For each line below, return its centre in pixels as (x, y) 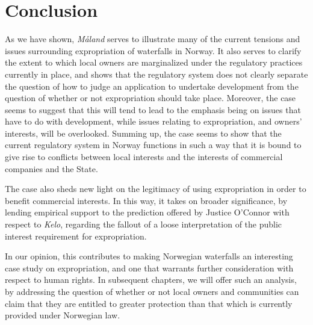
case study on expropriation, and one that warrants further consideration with (149, 268)
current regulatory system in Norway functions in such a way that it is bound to (153, 145)
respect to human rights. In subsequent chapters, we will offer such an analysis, (151, 280)
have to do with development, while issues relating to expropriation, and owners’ (153, 121)
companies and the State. (51, 168)
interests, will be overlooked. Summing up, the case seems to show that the (143, 133)
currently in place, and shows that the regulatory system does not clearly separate (156, 74)
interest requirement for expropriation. (76, 236)
